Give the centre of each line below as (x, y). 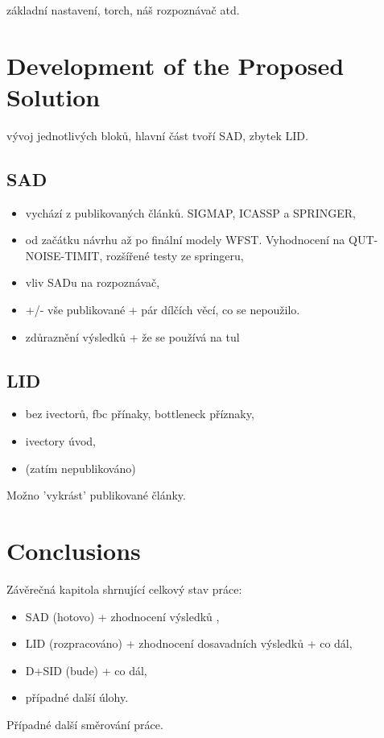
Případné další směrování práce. (85, 724)
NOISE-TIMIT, (64, 255)
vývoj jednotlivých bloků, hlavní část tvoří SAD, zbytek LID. (157, 135)
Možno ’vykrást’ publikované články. (96, 495)
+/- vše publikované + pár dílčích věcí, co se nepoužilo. (163, 310)
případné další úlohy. (77, 697)
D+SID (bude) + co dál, (86, 670)
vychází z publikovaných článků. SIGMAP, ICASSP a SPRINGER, (190, 212)
